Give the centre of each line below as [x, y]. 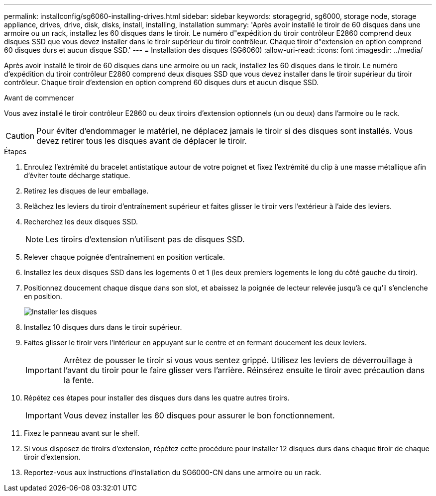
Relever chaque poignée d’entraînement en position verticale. [124, 257]
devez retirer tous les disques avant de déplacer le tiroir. [142, 141]
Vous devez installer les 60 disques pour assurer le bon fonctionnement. [199, 415]
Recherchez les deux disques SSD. [81, 222]
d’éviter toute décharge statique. [77, 175]
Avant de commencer [39, 98]
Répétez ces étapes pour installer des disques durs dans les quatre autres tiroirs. [157, 398]
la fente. [79, 380]
